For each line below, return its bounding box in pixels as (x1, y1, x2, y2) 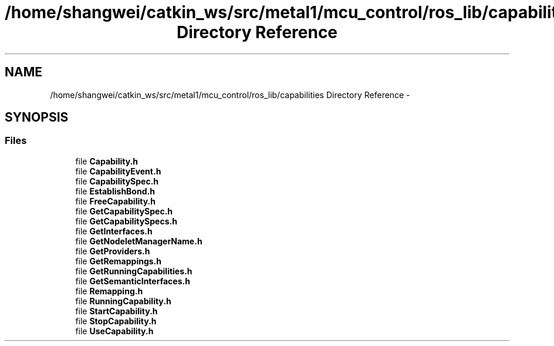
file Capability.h (75, 156, 138, 166)
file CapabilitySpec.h (75, 176, 159, 186)
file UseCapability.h (75, 325, 154, 336)
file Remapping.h (75, 285, 143, 296)
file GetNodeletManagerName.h (75, 236, 202, 246)
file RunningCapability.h (75, 295, 171, 306)
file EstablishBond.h (75, 186, 155, 196)
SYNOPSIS (5, 110, 69, 125)
